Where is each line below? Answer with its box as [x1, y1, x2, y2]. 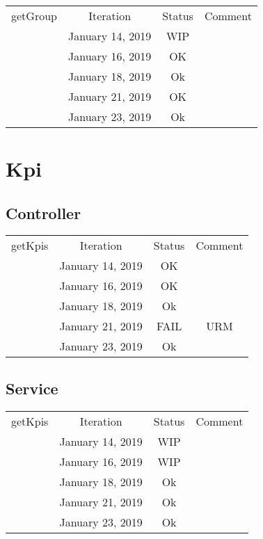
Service [6, 377, 58, 399]
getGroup [11, 7, 57, 24]
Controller [6, 202, 81, 223]
